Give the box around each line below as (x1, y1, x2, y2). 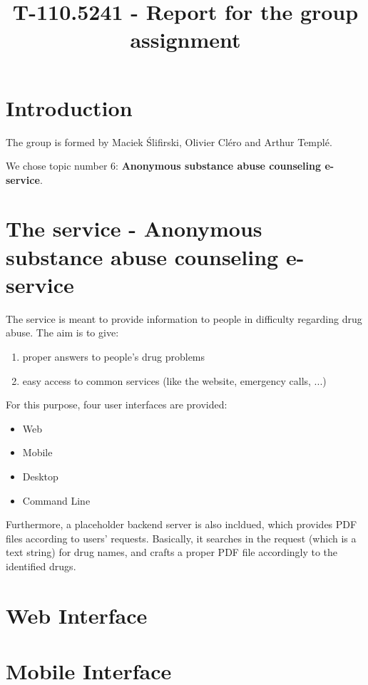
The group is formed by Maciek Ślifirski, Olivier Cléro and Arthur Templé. (6, 134, 332, 149)
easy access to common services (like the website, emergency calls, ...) (22, 373, 327, 388)
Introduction (6, 93, 133, 122)
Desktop (22, 468, 58, 483)
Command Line (22, 493, 91, 508)
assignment (130, 25, 241, 54)
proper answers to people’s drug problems (22, 349, 205, 364)
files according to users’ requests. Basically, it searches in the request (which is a (6, 530, 357, 545)
